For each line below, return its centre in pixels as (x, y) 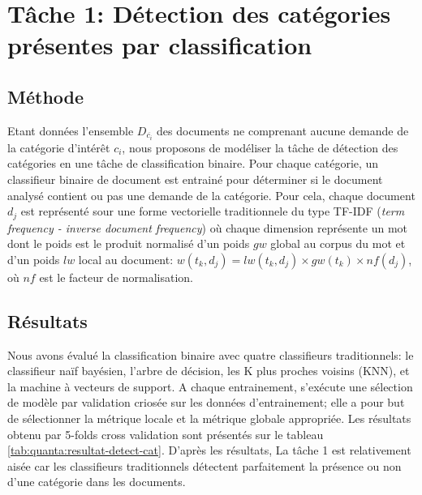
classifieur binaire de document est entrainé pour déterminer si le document (195, 179)
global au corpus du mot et (338, 243)
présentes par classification (160, 45)
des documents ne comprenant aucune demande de (283, 130)
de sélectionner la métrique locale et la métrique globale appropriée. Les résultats (209, 418)
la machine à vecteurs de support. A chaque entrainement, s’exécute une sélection (210, 386)
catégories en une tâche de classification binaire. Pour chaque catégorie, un (193, 163)
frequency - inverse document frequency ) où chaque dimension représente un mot (207, 227)
